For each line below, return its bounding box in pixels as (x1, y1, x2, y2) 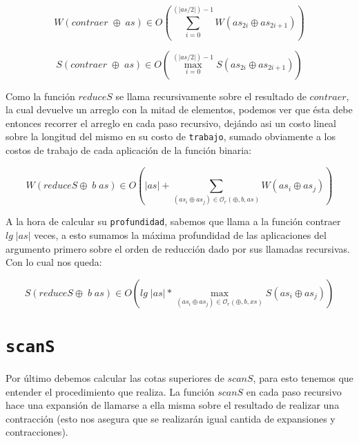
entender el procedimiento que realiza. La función (6, 384, 215, 398)
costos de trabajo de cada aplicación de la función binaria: (6, 143, 252, 157)
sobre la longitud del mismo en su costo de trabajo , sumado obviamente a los (6, 129, 336, 144)
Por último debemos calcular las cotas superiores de (6, 371, 224, 385)
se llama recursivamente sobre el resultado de (115, 88, 307, 103)
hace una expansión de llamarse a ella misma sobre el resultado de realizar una (6, 398, 340, 412)
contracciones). (6, 425, 68, 439)
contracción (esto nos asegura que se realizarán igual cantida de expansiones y (6, 411, 336, 425)
